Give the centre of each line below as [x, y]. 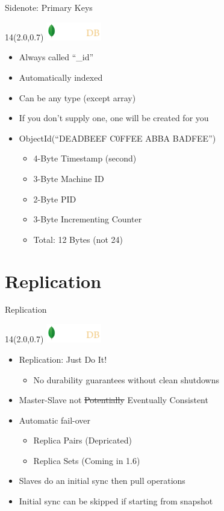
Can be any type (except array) [77, 97]
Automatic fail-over [55, 420]
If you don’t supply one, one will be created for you [114, 118]
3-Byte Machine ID [69, 178]
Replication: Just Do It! [63, 359]
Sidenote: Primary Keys [49, 7]
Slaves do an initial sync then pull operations [102, 481]
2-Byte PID [55, 199]
